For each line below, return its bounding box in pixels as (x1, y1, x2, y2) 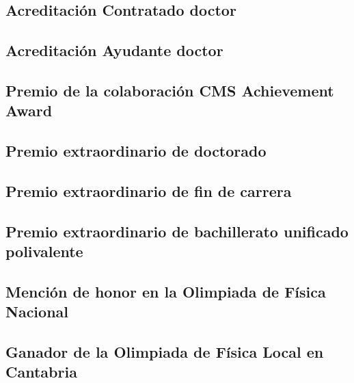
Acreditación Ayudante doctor (5, 40, 223, 61)
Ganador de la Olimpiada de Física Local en (5, 341, 324, 362)
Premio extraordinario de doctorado (5, 140, 267, 161)
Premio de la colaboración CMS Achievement (5, 79, 334, 101)
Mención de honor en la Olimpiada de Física (5, 280, 326, 302)
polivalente (5, 241, 83, 262)
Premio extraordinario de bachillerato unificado (5, 220, 349, 241)
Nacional (5, 301, 69, 322)
